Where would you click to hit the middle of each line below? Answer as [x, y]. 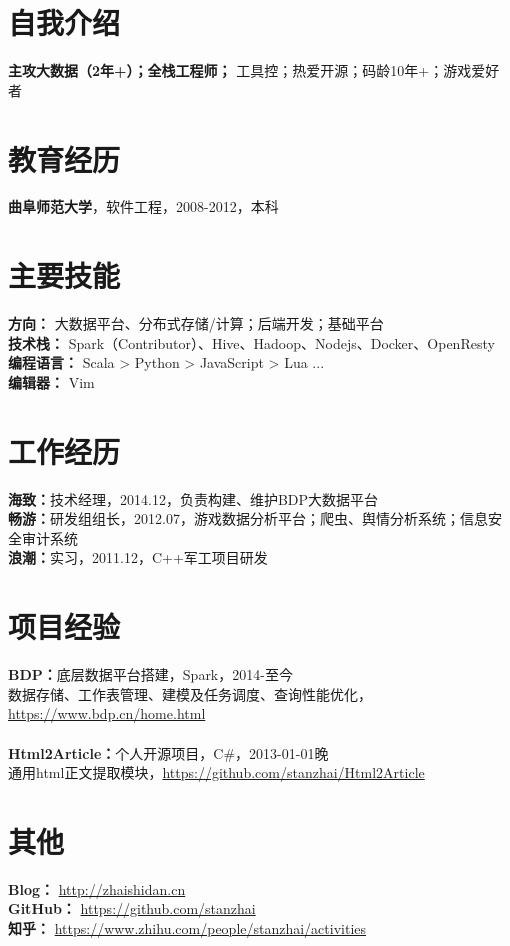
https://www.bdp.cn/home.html [107, 713]
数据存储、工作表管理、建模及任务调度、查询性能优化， [190, 693]
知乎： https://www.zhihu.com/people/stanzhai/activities [187, 928]
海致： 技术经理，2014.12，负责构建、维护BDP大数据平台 [193, 498]
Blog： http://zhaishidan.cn [97, 888]
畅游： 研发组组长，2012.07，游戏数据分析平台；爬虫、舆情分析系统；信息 [248, 518]
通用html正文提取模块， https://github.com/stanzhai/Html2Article [216, 772]
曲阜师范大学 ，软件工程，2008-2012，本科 [143, 206]
